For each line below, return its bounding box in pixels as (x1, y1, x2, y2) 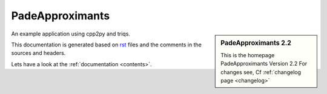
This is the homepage (220, 51, 275, 58)
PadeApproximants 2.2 (220, 39, 292, 47)
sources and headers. (11, 49, 66, 57)
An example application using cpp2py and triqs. (11, 30, 130, 37)
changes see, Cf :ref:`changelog (220, 68, 302, 75)
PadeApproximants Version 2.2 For (220, 60, 308, 67)
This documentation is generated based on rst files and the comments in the (11, 41, 202, 48)
